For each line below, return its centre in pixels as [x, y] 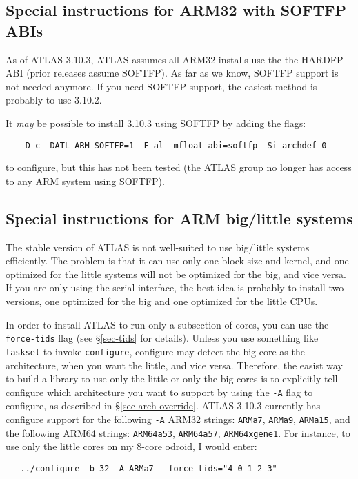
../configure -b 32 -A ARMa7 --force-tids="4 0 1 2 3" [149, 468]
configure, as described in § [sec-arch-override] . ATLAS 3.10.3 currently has [163, 405]
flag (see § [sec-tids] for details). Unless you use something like [188, 338]
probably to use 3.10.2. [54, 100]
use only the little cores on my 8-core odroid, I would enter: [131, 446]
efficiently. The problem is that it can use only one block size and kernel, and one [177, 261]
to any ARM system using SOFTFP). [85, 180]
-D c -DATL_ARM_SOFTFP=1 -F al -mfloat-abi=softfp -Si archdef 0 [173, 145]
